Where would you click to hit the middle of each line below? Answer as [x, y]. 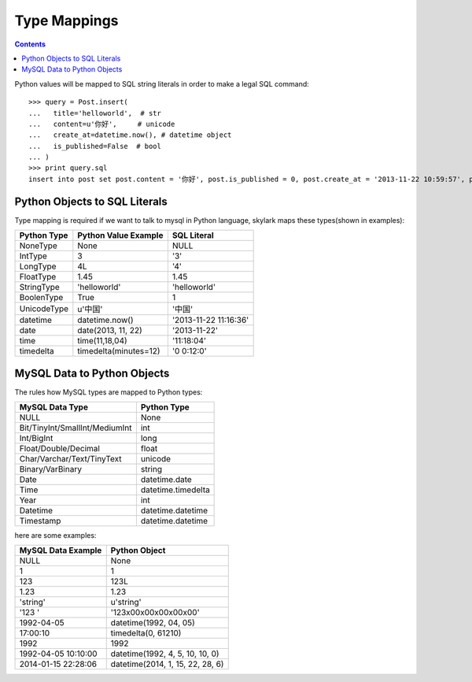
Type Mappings [66, 20]
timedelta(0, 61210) [146, 633]
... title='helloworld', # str [95, 113]
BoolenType [41, 298]
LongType [38, 266]
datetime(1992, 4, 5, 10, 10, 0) [165, 654]
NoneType [39, 246]
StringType [40, 287]
